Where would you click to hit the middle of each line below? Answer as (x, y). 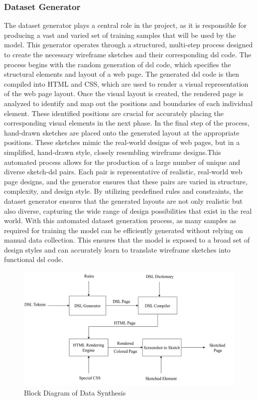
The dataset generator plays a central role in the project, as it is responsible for (126, 25)
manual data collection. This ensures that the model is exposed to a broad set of (127, 240)
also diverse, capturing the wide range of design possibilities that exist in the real (128, 210)
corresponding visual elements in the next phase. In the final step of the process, (127, 123)
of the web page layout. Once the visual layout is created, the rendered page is (124, 93)
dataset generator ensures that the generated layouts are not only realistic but (123, 200)
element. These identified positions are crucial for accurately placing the (114, 113)
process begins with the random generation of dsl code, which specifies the (118, 64)
